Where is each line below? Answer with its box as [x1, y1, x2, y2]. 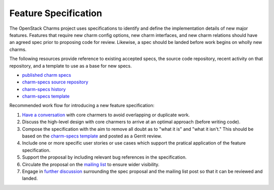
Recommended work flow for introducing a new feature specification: [9, 103, 155, 109]
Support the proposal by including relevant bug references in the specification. [22, 154, 187, 160]
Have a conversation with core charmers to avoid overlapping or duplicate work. [22, 112, 190, 118]
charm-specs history [22, 86, 66, 92]
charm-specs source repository [22, 79, 89, 85]
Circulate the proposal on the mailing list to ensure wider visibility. [22, 161, 160, 167]
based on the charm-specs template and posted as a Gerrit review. [22, 133, 162, 139]
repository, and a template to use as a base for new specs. [9, 63, 132, 69]
